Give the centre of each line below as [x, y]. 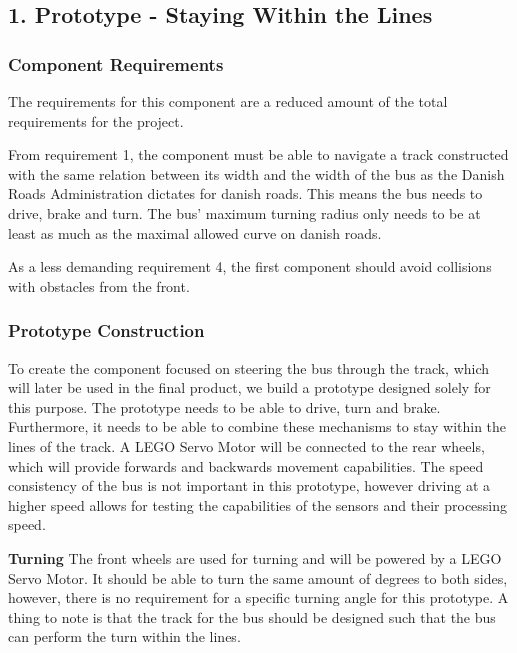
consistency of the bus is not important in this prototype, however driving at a [249, 485]
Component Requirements [116, 63]
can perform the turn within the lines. [124, 636]
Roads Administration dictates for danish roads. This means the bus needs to [245, 193]
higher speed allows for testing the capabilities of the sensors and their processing [258, 504]
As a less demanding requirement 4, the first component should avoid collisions [250, 266]
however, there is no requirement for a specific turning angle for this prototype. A [258, 597]
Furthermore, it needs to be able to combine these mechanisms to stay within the [257, 426]
